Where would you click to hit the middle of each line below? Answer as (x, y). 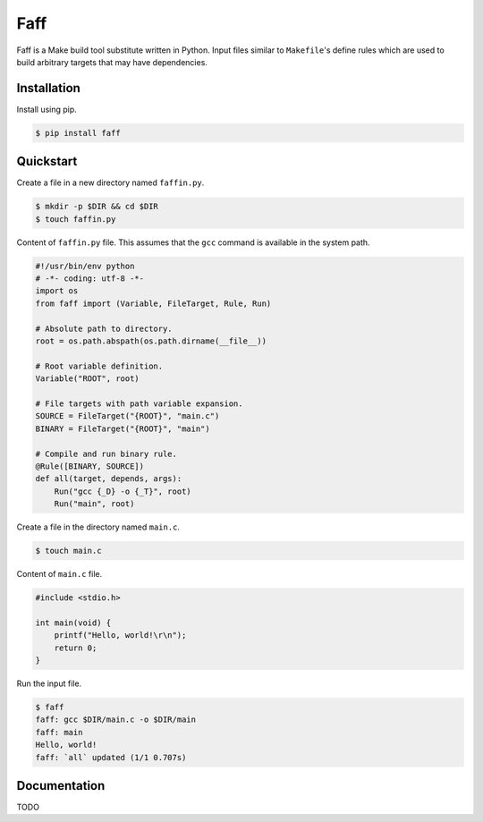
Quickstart (47, 161)
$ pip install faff (78, 133)
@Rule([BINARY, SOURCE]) (90, 466)
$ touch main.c (68, 551)
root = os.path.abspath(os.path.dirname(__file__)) (151, 341)
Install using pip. (47, 109)
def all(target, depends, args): (109, 479)
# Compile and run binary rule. (106, 453)
